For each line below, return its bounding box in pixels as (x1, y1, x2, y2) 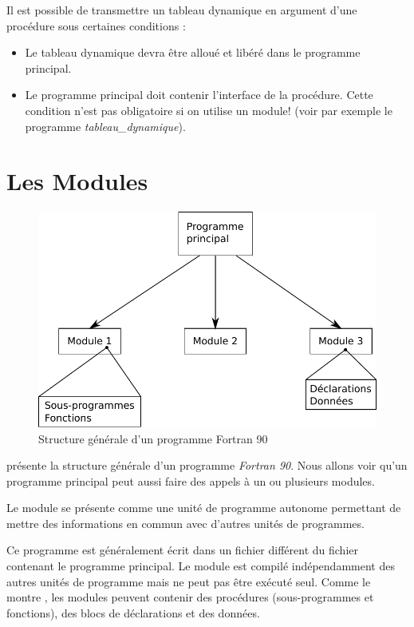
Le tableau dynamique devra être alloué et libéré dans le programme (25, 44, 361, 61)
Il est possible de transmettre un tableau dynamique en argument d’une (6, 2, 357, 18)
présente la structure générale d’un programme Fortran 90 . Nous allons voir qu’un (6, 457, 408, 474)
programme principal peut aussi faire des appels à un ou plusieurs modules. (6, 472, 375, 489)
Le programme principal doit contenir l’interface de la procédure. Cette (25, 86, 373, 103)
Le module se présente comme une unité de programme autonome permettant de (6, 499, 401, 516)
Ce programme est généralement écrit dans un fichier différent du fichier (6, 542, 358, 558)
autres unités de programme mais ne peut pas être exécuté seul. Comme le (6, 573, 371, 589)
